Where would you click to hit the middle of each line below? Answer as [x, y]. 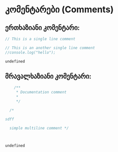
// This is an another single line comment [50, 48]
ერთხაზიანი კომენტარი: [42, 28]
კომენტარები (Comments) [59, 10]
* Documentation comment [41, 92]
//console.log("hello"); [30, 52]
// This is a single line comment [40, 39]
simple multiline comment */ [39, 128]
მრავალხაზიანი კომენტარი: [48, 76]
